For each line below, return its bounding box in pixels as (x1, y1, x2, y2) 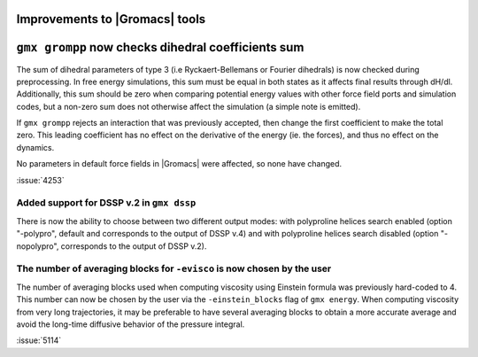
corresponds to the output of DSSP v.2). (60, 240, 207, 252)
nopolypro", (16, 240, 59, 252)
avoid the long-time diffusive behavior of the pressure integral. (16, 319, 245, 330)
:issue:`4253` (16, 175, 66, 185)
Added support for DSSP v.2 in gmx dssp (16, 197, 197, 209)
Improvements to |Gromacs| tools (16, 12, 206, 27)
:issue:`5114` (16, 335, 62, 345)
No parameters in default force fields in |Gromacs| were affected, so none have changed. (16, 159, 343, 169)
